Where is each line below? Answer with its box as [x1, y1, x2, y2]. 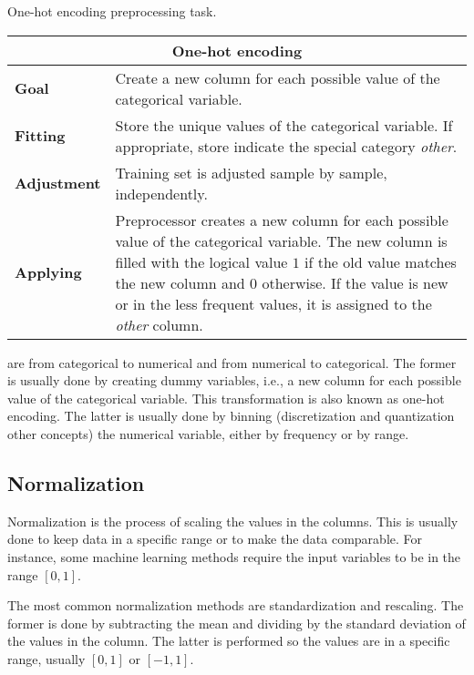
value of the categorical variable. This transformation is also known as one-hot [7, 388, 445, 407]
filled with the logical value [115, 251, 288, 272]
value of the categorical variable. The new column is [115, 230, 448, 251]
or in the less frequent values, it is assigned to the [115, 292, 432, 314]
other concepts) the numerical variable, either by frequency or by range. [7, 424, 409, 443]
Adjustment [15, 172, 101, 194]
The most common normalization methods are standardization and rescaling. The [7, 596, 464, 615]
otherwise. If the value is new [262, 271, 448, 293]
